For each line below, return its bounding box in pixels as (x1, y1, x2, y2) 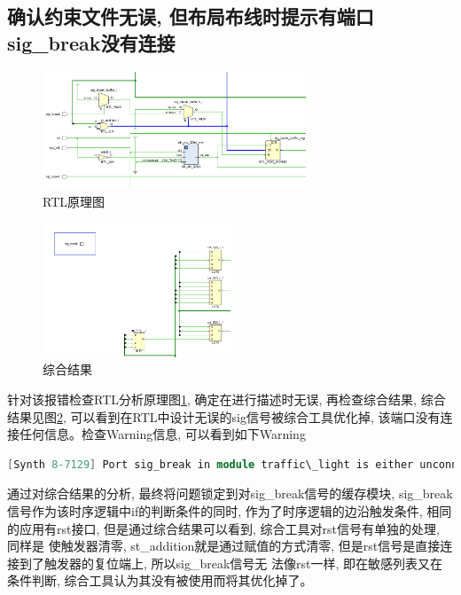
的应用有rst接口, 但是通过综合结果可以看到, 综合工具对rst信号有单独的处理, (7, 519, 440, 537)
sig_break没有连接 (7, 28, 176, 56)
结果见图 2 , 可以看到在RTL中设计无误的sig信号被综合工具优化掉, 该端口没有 (7, 407, 441, 426)
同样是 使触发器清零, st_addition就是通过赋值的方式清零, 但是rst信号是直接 (7, 536, 441, 555)
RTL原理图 (43, 192, 105, 210)
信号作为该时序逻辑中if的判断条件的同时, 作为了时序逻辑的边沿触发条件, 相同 (7, 502, 452, 521)
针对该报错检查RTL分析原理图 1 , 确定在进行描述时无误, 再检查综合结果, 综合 (7, 390, 446, 409)
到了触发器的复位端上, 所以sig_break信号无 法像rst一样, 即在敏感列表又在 (19, 553, 443, 572)
